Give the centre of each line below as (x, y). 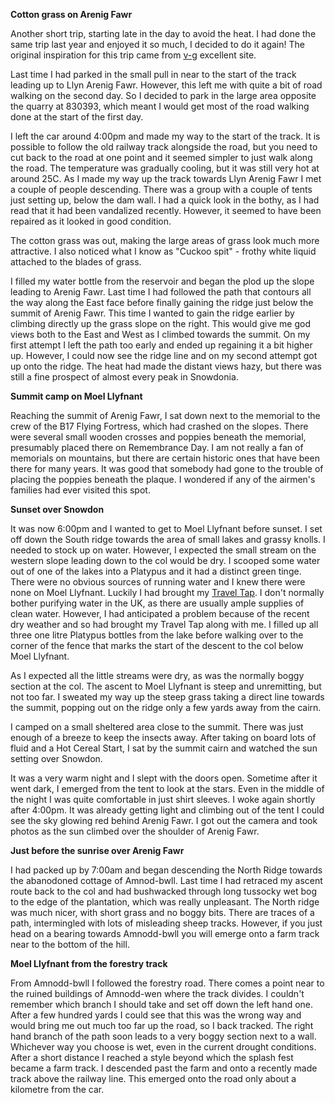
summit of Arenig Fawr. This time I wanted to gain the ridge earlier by (152, 313)
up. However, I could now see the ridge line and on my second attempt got (164, 355)
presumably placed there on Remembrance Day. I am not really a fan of (157, 447)
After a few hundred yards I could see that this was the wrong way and (156, 1015)
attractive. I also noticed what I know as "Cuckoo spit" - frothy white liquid (163, 251)
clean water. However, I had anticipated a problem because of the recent (160, 613)
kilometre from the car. (57, 1089)
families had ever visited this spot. (80, 490)
